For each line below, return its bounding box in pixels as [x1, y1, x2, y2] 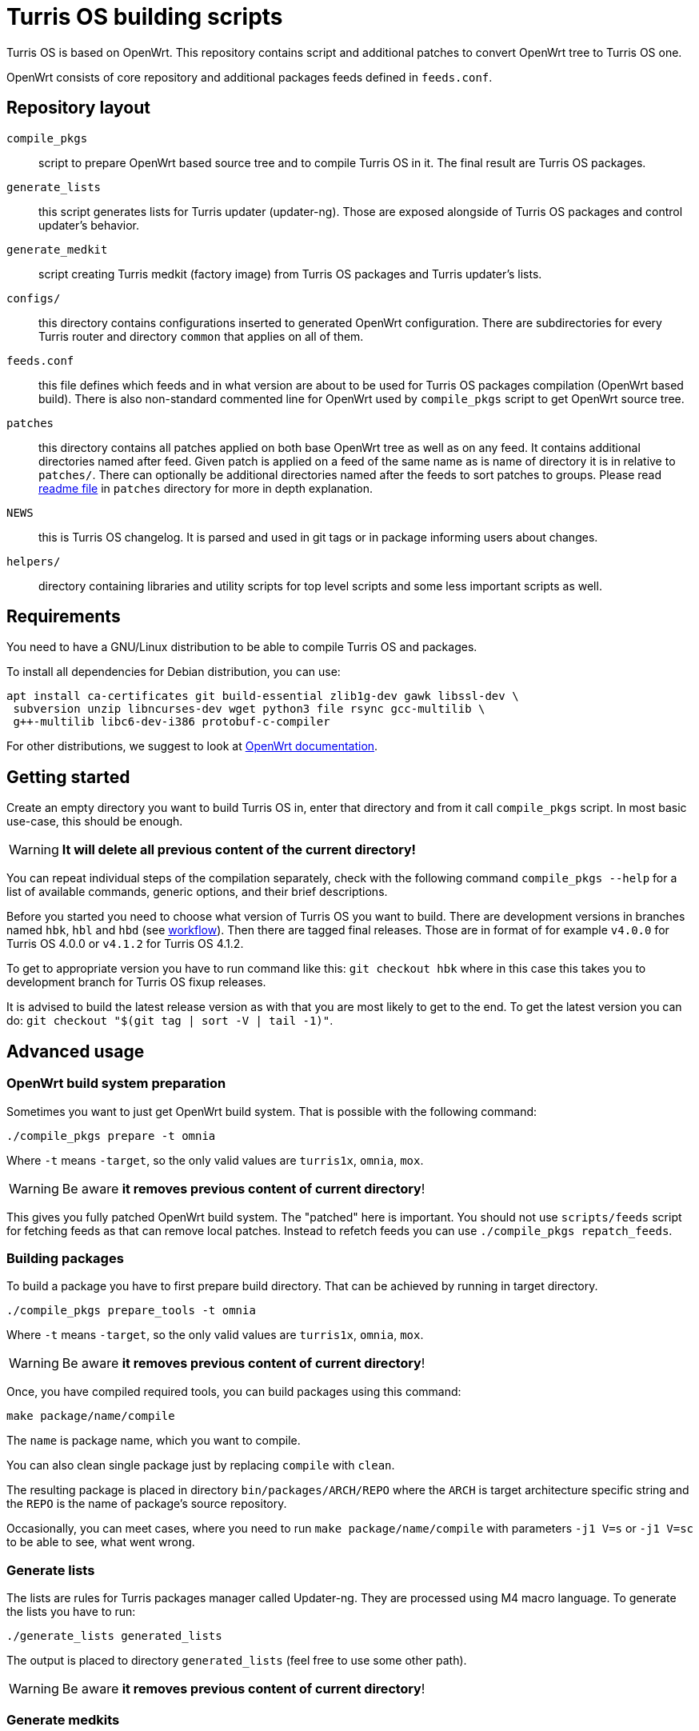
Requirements [6, 606, 121, 627]
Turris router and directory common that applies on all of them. [38, 329, 364, 343]
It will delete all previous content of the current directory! [62, 842, 417, 858]
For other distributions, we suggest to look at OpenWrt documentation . [6, 739, 378, 754]
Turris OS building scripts [6, 3, 283, 30]
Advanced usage [6, 1041, 145, 1061]
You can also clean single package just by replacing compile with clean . [6, 1458, 395, 1473]
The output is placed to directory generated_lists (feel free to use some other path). [6, 1653, 467, 1667]
